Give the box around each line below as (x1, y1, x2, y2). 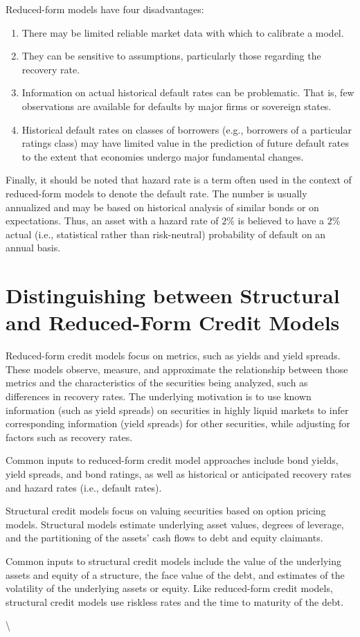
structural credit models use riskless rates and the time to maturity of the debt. (6, 594, 344, 609)
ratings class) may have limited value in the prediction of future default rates (21, 136, 349, 150)
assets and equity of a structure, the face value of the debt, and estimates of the (6, 567, 345, 582)
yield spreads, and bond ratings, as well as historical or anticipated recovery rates (6, 466, 352, 481)
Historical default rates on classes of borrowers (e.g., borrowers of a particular (21, 122, 352, 136)
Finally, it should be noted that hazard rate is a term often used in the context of (6, 172, 352, 187)
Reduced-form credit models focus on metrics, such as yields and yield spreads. (6, 348, 341, 363)
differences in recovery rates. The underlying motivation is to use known (6, 389, 312, 403)
